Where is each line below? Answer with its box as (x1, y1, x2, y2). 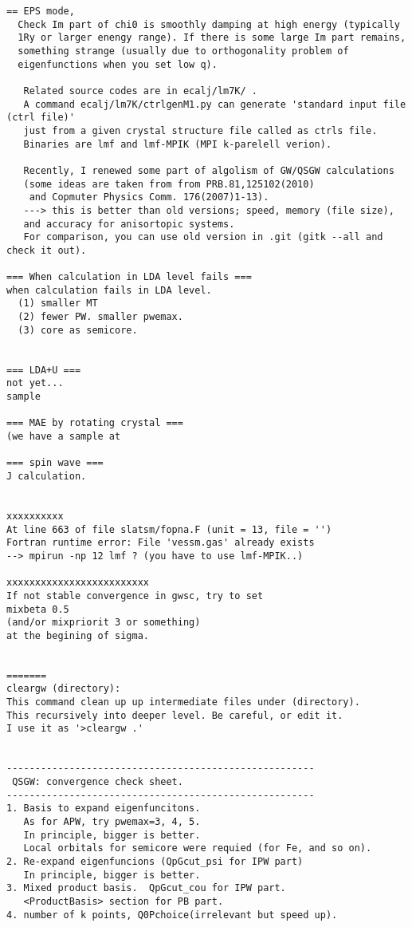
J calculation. (6, 470, 87, 482)
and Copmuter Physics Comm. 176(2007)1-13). (29, 191, 269, 203)
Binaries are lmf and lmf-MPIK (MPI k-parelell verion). (23, 138, 332, 150)
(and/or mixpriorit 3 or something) (6, 617, 201, 629)
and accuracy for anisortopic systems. (23, 218, 235, 230)
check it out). (6, 244, 87, 256)
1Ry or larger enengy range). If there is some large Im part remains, (18, 32, 406, 44)
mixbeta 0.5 (6, 603, 69, 615)
